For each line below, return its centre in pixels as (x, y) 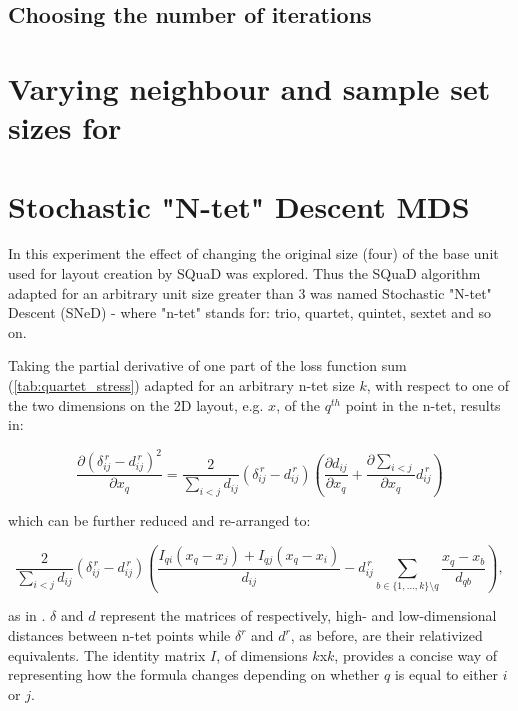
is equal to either (446, 674)
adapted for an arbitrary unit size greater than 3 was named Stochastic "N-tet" (250, 292)
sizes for (65, 127)
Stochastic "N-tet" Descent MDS (239, 205)
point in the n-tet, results (423, 404)
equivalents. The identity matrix (107, 654)
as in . (27, 615)
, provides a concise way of (416, 654)
